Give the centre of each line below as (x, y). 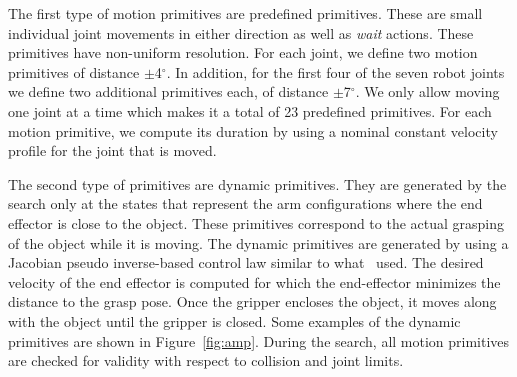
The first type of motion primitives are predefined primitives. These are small (245, 13)
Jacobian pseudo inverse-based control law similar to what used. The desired (246, 262)
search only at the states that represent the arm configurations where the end (245, 203)
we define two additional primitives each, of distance (168, 91)
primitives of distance (74, 71)
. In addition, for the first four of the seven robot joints (335, 71)
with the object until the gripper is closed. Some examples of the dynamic (234, 320)
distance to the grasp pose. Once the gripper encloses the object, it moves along (252, 301)
